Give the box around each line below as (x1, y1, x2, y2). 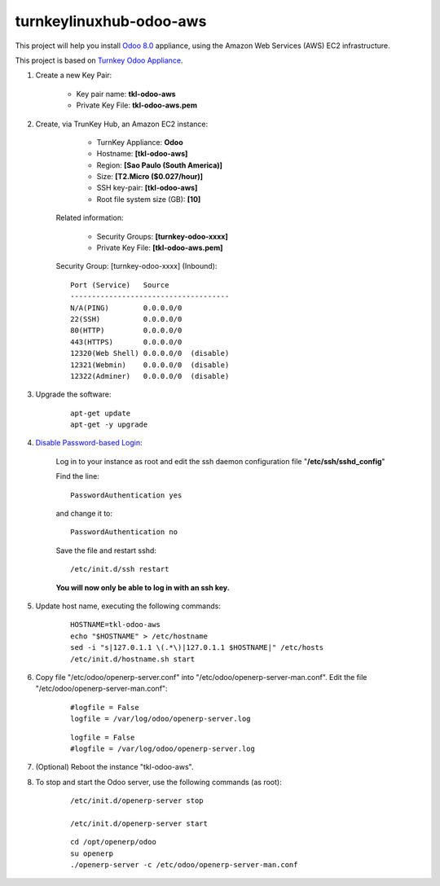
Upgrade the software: (35, 389, 112, 399)
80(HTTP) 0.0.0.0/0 (70, 326, 183, 336)
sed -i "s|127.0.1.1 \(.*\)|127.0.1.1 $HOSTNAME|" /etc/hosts (70, 643, 324, 652)
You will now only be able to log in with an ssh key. (55, 582, 230, 592)
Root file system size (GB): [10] (96, 194, 201, 204)
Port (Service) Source (70, 280, 169, 289)
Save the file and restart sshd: (55, 546, 156, 555)
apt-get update (70, 408, 131, 418)
